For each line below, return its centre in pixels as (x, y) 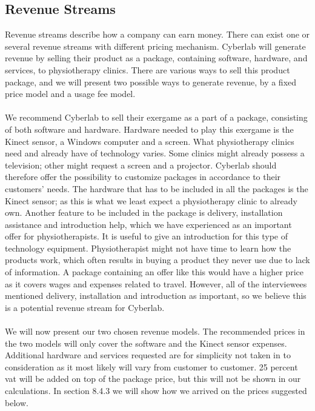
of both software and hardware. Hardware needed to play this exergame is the (149, 129)
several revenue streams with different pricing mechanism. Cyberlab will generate (155, 46)
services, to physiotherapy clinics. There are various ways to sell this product (148, 69)
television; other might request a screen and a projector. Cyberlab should (141, 165)
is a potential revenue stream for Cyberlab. (85, 307)
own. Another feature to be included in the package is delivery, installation (144, 212)
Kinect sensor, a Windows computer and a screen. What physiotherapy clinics (150, 141)
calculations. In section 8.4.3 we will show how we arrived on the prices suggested (156, 391)
